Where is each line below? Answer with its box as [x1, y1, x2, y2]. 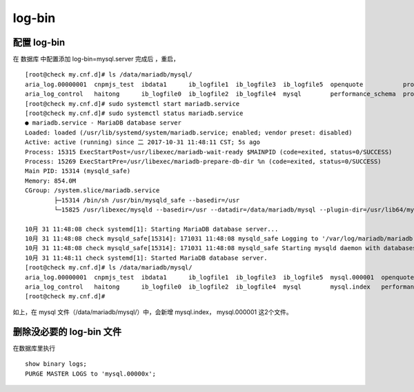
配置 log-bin [12, 37, 66, 48]
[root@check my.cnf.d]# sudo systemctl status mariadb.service [25, 110, 244, 117]
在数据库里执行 [12, 344, 55, 352]
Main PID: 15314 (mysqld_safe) [25, 167, 131, 175]
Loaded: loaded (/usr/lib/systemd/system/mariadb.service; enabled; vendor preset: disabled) [25, 128, 353, 136]
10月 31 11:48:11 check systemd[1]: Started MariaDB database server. [25, 254, 268, 262]
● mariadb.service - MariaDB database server [25, 119, 182, 127]
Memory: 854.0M [25, 176, 77, 185]
